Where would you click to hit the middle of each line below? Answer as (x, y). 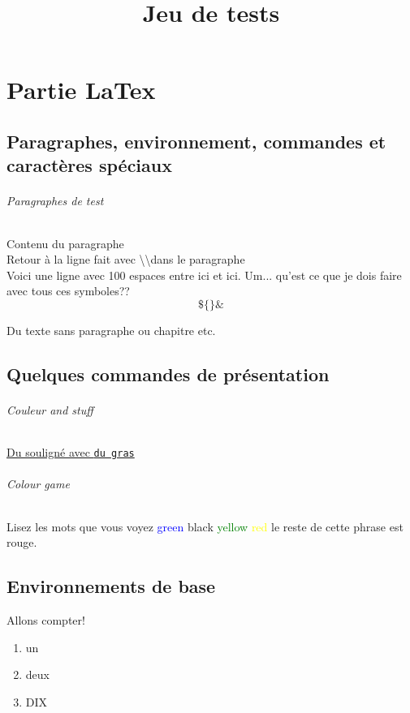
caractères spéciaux (89, 165)
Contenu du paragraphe (65, 243)
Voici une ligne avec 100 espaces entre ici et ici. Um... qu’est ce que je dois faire (204, 275)
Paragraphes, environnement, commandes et (196, 141)
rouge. (22, 542)
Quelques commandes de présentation (168, 374)
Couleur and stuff (50, 409)
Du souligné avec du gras (71, 452)
